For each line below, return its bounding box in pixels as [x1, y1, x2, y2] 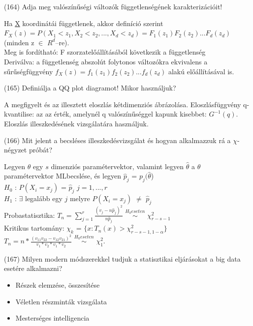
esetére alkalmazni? [4, 263, 63, 273]
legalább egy [25, 193, 63, 203]
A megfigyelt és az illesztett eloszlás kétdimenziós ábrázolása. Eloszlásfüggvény [4, 99, 241, 109]
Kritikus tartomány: [4, 223, 64, 233]
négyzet [4, 145, 27, 155]
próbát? [29, 145, 53, 155]
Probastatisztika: [4, 209, 55, 220]
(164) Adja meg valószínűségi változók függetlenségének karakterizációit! [4, 1, 222, 11]
